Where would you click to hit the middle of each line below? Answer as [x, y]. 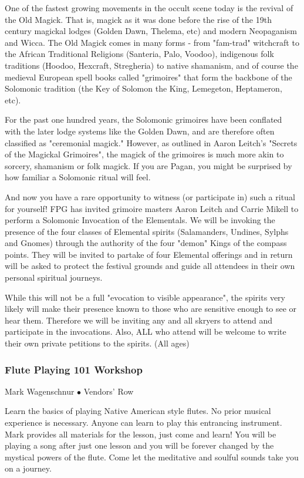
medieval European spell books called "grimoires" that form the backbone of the [148, 77]
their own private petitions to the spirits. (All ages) [97, 343]
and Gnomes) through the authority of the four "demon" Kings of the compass [146, 243]
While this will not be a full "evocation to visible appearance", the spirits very [145, 297]
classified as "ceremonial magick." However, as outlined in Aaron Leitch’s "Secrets [151, 142]
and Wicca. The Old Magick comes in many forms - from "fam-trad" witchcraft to [152, 42]
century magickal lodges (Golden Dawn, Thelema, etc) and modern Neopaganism [151, 31]
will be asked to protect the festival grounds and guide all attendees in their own [150, 266]
